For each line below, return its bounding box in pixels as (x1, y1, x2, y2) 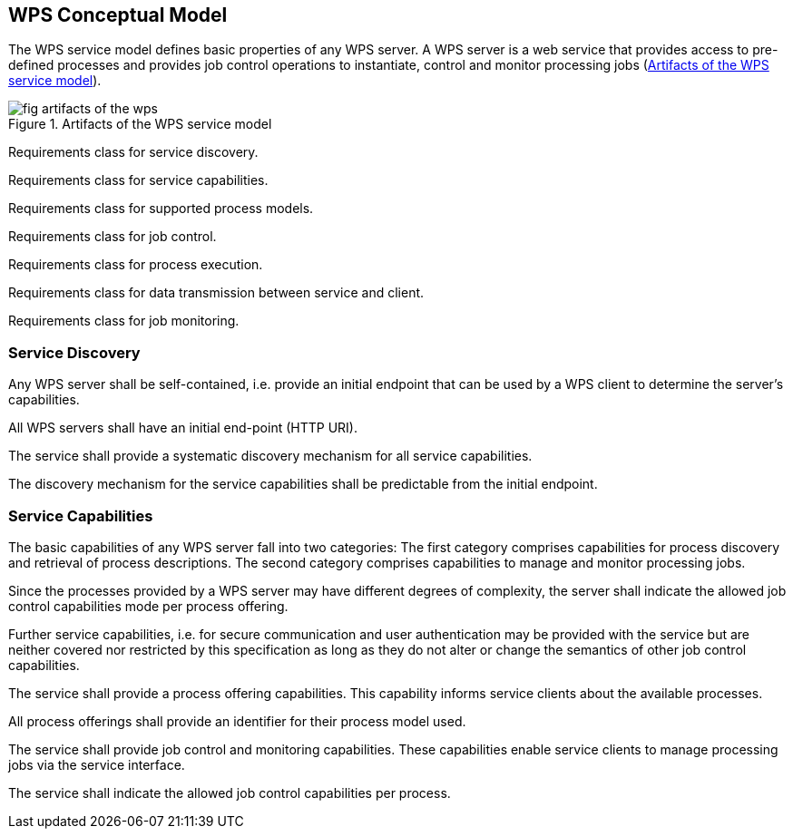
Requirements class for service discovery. (8, 144, 259, 160)
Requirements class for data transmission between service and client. (8, 285, 425, 301)
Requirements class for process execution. (8, 257, 263, 273)
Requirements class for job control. (8, 228, 217, 245)
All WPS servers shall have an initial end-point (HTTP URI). (8, 420, 357, 436)
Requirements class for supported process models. (8, 200, 314, 217)
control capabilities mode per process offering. (8, 598, 289, 614)
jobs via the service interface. (8, 756, 185, 773)
